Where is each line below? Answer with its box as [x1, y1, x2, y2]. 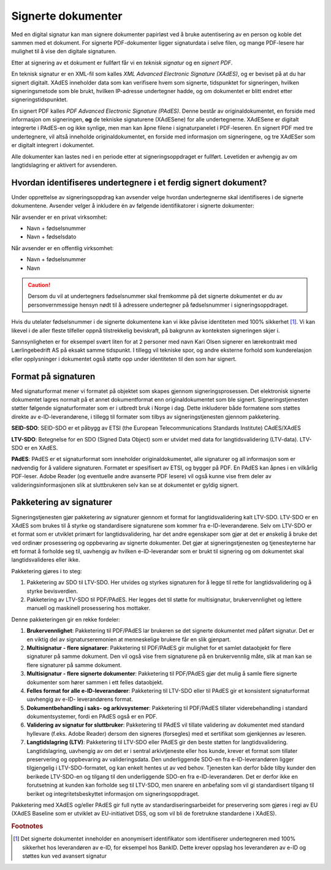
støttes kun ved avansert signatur [22, 852, 107, 860]
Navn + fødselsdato [26, 233, 77, 240]
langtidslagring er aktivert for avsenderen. [11, 161, 118, 169]
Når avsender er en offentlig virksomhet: [11, 244, 114, 251]
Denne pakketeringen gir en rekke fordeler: [11, 616, 121, 623]
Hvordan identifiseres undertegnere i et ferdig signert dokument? [11, 177, 267, 188]
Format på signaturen [11, 371, 96, 381]
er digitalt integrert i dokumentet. [11, 142, 95, 149]
